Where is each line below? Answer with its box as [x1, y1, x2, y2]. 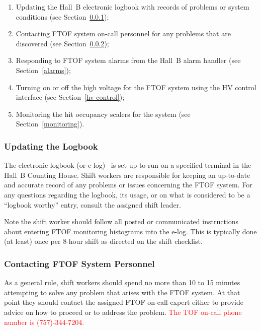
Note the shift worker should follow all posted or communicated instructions [4, 216, 239, 227]
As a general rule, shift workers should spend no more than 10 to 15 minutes [4, 277, 240, 288]
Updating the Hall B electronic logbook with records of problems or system [16, 2, 249, 12]
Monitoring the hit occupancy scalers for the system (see [16, 108, 191, 119]
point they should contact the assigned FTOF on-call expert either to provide [4, 297, 243, 307]
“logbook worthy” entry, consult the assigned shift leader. [4, 199, 182, 210]
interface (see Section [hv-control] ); [16, 92, 125, 102]
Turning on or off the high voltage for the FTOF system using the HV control [16, 82, 256, 92]
